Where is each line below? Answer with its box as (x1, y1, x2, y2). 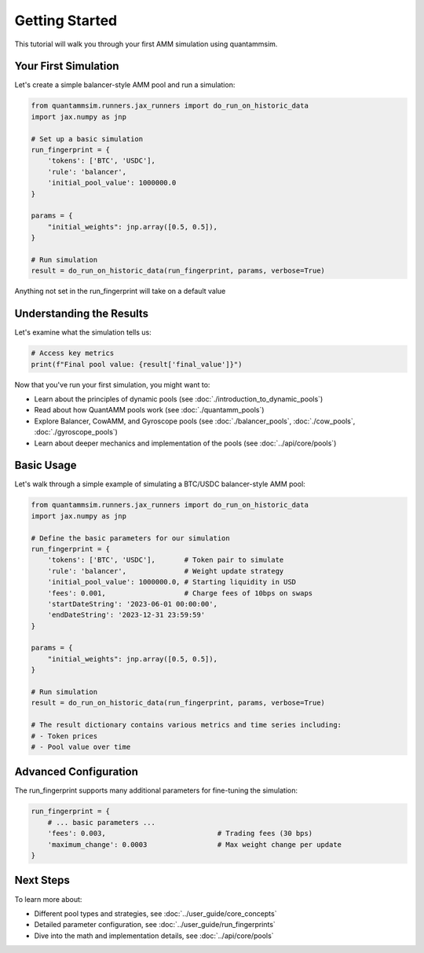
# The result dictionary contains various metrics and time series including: (31, 720, 342, 730)
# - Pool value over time (31, 742, 131, 751)
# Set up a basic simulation (31, 134, 144, 143)
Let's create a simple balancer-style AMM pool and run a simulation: (14, 80, 236, 90)
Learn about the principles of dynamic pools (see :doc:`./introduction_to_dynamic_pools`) (34, 394, 323, 404)
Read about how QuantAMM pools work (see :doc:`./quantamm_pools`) (34, 405, 265, 415)
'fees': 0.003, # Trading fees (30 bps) (47, 829, 313, 838)
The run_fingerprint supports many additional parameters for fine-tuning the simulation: (14, 786, 298, 795)
